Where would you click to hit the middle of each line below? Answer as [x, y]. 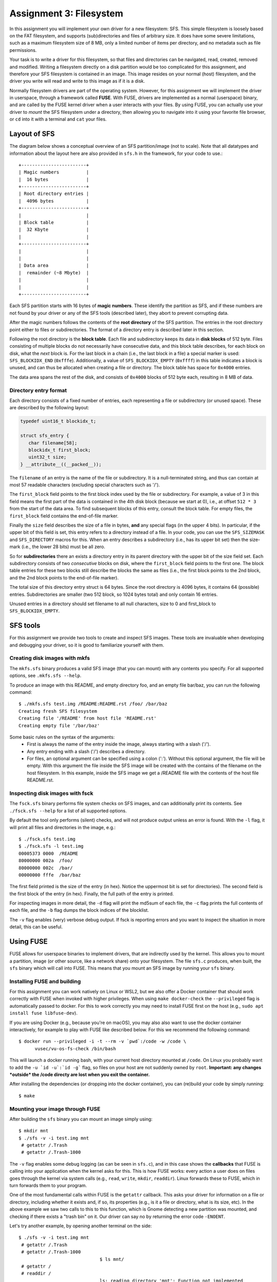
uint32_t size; [47, 457]
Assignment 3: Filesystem [66, 13]
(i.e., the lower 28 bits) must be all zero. [63, 547]
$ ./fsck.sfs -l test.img [51, 846]
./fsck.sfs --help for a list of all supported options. [68, 811]
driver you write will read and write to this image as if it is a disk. [77, 81]
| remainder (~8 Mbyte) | [54, 273]
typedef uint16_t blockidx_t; [58, 421]
